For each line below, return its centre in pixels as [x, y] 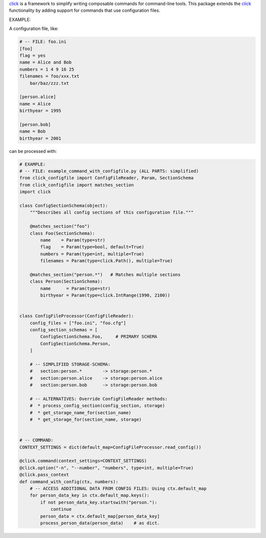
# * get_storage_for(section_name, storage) [86, 420]
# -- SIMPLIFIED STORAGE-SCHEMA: [70, 364]
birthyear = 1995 [40, 111]
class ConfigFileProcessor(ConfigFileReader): [77, 316]
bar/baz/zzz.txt [49, 83]
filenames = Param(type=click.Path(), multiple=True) [106, 261]
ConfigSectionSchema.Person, [75, 343]
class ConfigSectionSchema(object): [64, 205]
